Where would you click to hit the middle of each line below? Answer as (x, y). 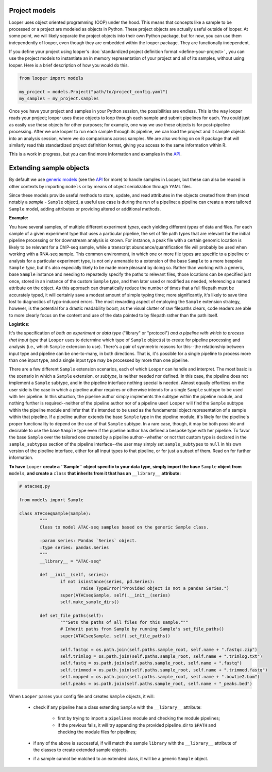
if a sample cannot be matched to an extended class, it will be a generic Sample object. (121, 759)
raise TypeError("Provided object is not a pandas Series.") (155, 588)
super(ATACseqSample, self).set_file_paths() (115, 636)
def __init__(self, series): (74, 575)
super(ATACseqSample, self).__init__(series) (115, 595)
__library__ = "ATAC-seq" (70, 561)
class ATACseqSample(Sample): (55, 513)
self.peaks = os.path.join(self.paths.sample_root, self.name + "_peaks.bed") (156, 684)
